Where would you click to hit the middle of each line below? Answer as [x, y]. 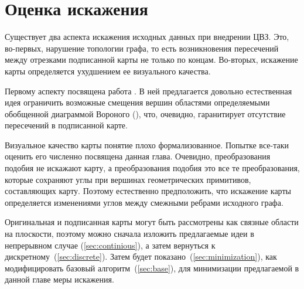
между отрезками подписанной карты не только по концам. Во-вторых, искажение [151, 59]
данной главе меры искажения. [59, 279]
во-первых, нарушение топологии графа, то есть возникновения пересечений [142, 48]
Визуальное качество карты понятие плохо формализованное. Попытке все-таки [147, 144]
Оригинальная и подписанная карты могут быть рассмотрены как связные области [152, 222]
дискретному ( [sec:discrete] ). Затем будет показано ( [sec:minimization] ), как [141, 256]
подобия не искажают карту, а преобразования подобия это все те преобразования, [152, 168]
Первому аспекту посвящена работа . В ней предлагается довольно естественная [148, 91]
